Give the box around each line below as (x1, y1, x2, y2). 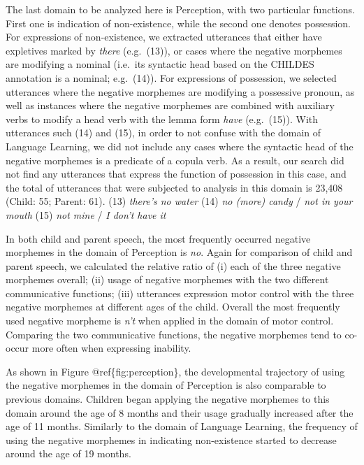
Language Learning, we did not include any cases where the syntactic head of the (6, 138, 354, 153)
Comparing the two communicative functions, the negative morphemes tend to (6, 327, 342, 341)
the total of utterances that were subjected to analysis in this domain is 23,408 (6, 180, 343, 194)
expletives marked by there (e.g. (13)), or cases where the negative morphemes (6, 43, 342, 57)
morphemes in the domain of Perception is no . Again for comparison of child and (6, 245, 353, 259)
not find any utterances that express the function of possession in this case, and (6, 166, 347, 181)
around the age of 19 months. (6, 446, 131, 461)
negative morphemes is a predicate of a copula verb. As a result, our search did (6, 152, 344, 167)
